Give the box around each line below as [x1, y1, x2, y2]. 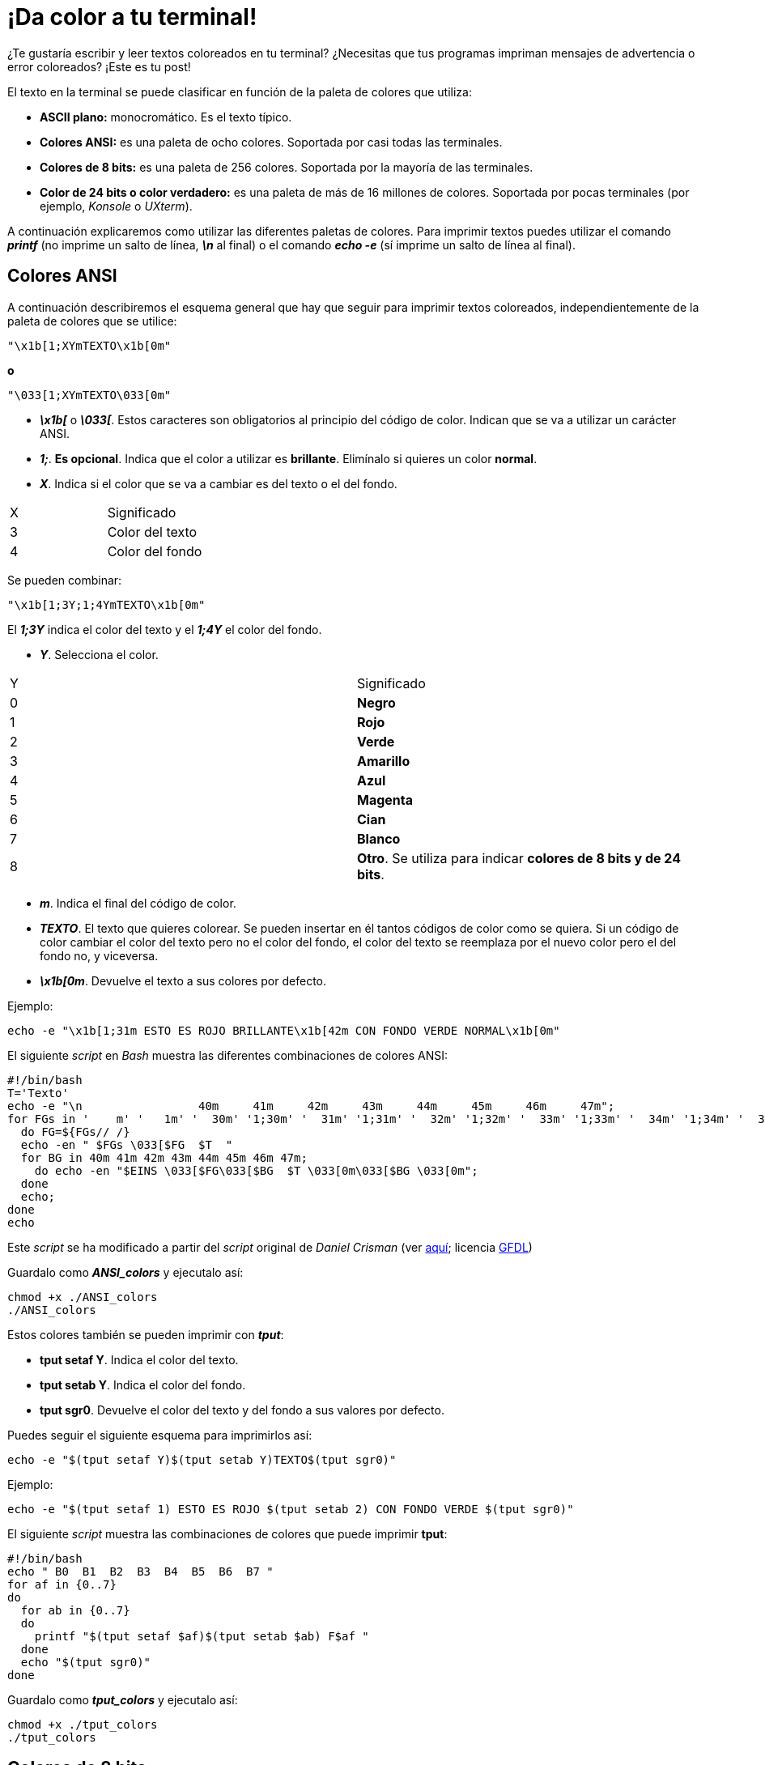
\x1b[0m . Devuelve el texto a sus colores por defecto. [40, 973, 326, 988]
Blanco [357, 830, 401, 847]
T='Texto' [7, 1086, 69, 1099]
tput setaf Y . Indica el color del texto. [40, 1352, 239, 1367]
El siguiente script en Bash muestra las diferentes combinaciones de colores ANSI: [7, 1048, 448, 1062]
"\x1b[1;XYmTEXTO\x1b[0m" [7, 338, 172, 352]
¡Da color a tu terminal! [7, 3, 257, 31]
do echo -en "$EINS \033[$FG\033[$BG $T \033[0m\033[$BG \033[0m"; [34, 1163, 478, 1177]
